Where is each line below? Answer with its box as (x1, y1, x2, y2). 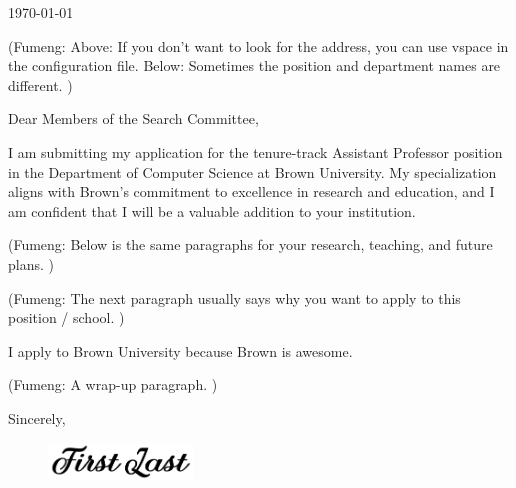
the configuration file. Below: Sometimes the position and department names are (8, 55, 501, 76)
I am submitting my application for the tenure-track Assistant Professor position (8, 141, 503, 162)
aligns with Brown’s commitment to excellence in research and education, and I (8, 181, 495, 202)
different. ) (8, 74, 73, 95)
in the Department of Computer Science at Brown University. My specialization (8, 161, 497, 182)
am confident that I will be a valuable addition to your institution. (8, 200, 416, 221)
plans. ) (8, 253, 54, 274)
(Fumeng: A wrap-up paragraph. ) (8, 374, 218, 395)
